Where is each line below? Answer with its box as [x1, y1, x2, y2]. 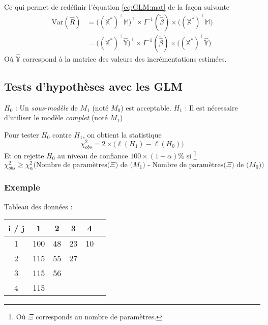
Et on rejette [4, 150, 44, 160]
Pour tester [4, 129, 39, 140]
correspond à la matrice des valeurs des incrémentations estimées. [22, 53, 227, 64]
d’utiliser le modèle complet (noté [4, 112, 108, 123]
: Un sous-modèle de [15, 102, 78, 113]
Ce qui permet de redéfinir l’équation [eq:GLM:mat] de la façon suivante [4, 2, 230, 12]
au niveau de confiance [57, 150, 128, 160]
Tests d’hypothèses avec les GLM [4, 78, 183, 94]
